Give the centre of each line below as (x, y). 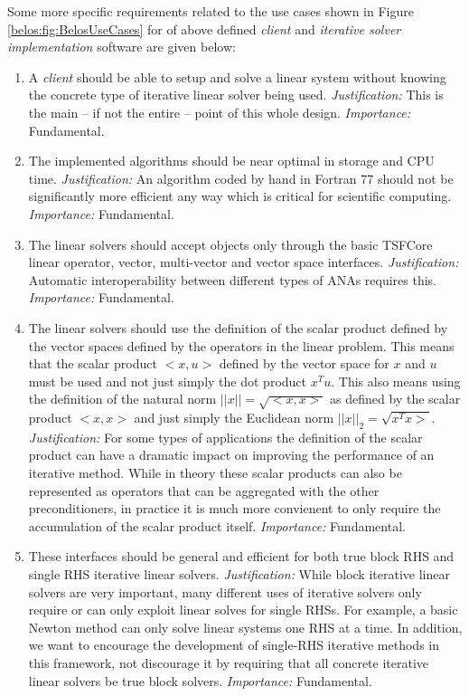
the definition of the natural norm (122, 399)
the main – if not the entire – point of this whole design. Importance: (220, 112)
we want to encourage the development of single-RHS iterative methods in (234, 645)
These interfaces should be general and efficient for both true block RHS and (241, 556)
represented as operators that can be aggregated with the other (204, 490)
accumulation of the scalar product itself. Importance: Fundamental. (217, 525)
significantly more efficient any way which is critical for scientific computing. (240, 196)
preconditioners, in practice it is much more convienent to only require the (234, 508)
